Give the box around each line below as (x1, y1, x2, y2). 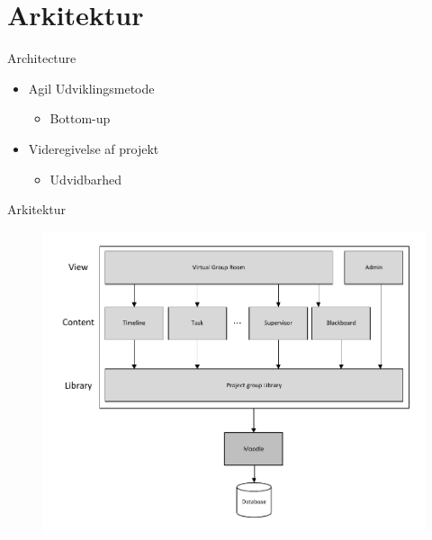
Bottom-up (49, 109, 111, 128)
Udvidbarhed (49, 169, 122, 188)
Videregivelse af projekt (28, 139, 159, 157)
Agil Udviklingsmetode (28, 78, 155, 97)
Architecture (7, 49, 76, 67)
